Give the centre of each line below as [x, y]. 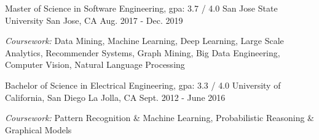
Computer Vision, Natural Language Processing [95, 64]
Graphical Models [38, 129]
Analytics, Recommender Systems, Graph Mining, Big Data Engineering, [143, 52]
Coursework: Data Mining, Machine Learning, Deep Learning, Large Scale [144, 41]
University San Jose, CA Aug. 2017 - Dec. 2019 [94, 20]
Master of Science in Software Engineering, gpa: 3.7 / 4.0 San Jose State [141, 8]
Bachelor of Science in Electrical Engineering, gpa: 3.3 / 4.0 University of [143, 85]
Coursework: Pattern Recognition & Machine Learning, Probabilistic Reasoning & [159, 118]
